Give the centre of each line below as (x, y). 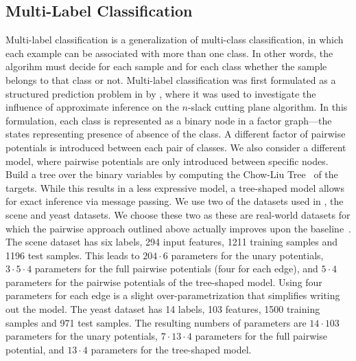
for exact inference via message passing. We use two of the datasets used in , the (175, 201)
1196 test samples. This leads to (73, 255)
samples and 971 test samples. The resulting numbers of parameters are (156, 322)
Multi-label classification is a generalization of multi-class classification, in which (175, 40)
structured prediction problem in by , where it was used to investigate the (161, 93)
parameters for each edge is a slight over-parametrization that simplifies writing (173, 295)
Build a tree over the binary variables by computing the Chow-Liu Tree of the (172, 174)
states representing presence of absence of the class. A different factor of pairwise (176, 134)
